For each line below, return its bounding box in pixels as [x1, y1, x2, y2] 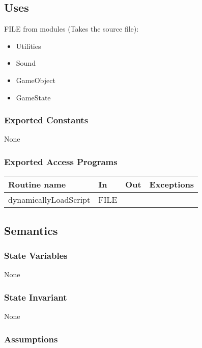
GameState [16, 92, 51, 102]
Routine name [8, 178, 66, 191]
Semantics [4, 222, 58, 238]
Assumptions [4, 332, 58, 345]
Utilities [16, 40, 41, 51]
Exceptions [149, 178, 194, 191]
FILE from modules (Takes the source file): [4, 23, 139, 34]
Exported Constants [4, 114, 89, 126]
